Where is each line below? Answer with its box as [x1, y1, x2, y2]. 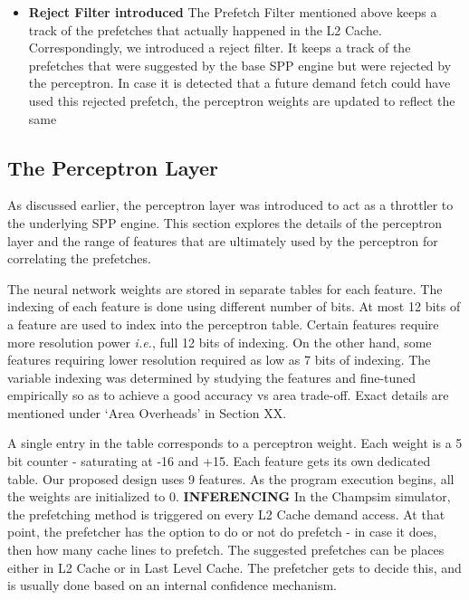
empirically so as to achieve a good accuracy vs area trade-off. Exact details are [7, 386, 449, 405]
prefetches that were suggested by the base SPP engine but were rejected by [28, 55, 452, 74]
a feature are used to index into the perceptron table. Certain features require [7, 314, 439, 333]
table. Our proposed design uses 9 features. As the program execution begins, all [7, 469, 455, 488]
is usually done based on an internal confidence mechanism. [7, 576, 337, 595]
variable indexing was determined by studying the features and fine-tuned [7, 367, 416, 386]
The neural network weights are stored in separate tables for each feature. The [7, 279, 443, 298]
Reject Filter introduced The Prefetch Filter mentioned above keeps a [28, 3, 437, 21]
